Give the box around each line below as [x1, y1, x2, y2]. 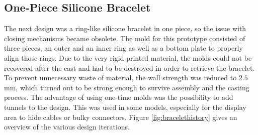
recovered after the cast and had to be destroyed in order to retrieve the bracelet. [4, 62, 255, 73]
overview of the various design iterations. [4, 121, 130, 132]
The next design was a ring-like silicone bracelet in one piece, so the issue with [4, 23, 246, 34]
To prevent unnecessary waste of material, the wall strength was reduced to [4, 72, 237, 83]
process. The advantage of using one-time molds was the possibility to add [4, 92, 233, 102]
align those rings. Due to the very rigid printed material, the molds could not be [4, 52, 252, 63]
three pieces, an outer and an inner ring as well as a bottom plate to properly [4, 43, 243, 53]
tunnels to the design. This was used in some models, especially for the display [4, 101, 246, 112]
